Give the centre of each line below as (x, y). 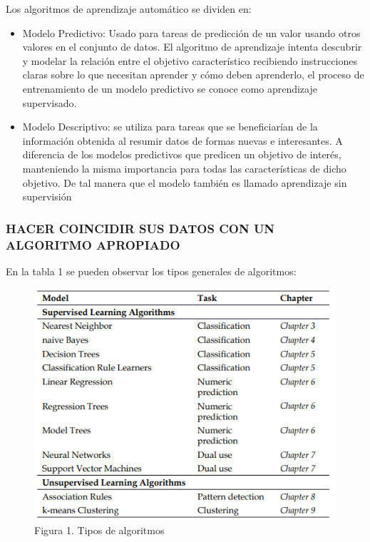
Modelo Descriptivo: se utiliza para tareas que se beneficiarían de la (170, 127)
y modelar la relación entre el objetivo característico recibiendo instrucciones (190, 60)
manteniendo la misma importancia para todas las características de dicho (184, 168)
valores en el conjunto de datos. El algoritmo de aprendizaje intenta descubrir (192, 47)
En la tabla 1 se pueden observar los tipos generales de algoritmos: (151, 271)
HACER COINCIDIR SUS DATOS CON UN (140, 228)
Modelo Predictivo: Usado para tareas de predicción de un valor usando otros (191, 32)
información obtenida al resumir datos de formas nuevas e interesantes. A (183, 140)
